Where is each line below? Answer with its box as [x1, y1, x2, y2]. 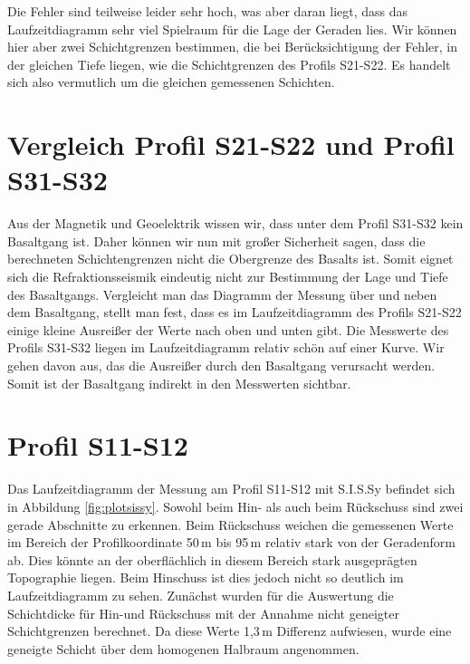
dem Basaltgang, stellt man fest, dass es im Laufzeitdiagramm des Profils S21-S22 [7, 303, 462, 322]
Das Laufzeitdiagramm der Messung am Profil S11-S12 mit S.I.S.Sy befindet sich [7, 479, 456, 498]
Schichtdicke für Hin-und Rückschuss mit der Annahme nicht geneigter [7, 603, 399, 622]
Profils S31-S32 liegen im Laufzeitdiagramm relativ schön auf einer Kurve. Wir [7, 338, 445, 357]
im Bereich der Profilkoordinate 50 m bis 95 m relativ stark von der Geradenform [7, 533, 456, 552]
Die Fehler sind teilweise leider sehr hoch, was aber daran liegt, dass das [7, 2, 408, 20]
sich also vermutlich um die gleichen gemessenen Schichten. [7, 72, 335, 91]
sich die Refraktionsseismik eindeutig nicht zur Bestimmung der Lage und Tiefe [7, 267, 448, 286]
